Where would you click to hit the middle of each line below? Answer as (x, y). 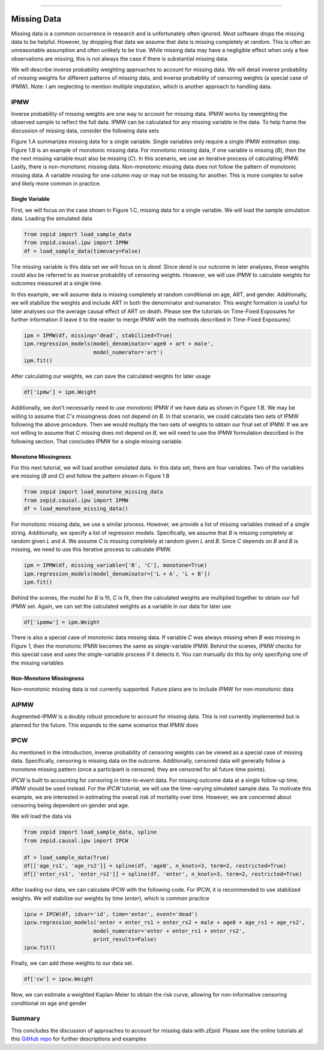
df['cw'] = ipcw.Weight (59, 979)
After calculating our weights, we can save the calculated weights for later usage (111, 376)
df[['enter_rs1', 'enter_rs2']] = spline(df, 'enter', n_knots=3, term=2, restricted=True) (163, 874)
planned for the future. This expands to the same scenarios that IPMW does (105, 725)
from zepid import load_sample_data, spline (90, 832)
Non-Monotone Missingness (48, 678)
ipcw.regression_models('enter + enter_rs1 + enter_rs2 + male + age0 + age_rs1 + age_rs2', (164, 923)
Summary (26, 1018)
